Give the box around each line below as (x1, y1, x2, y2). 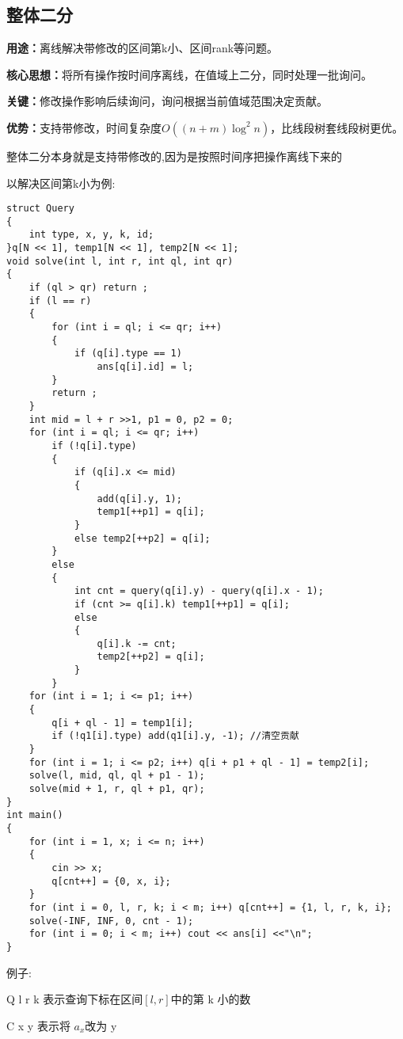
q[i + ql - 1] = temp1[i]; (51, 717, 194, 729)
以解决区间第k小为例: (6, 174, 116, 191)
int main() (6, 809, 63, 821)
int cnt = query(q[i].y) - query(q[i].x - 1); (74, 585, 324, 597)
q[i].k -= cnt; (97, 637, 177, 649)
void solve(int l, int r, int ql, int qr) (6, 255, 234, 267)
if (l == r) (29, 295, 92, 306)
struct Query (6, 203, 74, 215)
